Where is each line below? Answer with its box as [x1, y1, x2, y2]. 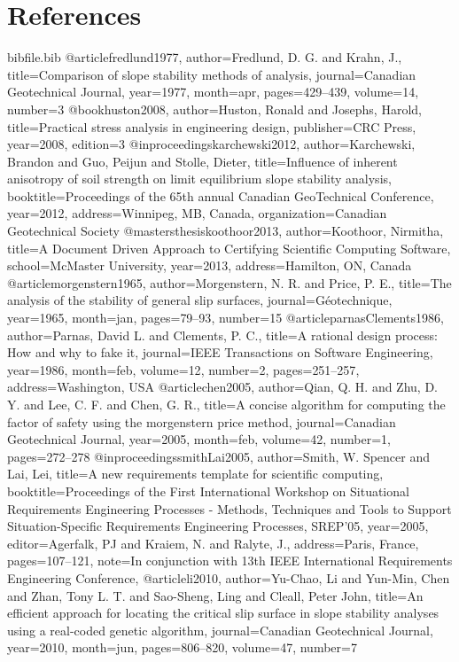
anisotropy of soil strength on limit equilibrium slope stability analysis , [7, 169, 392, 188]
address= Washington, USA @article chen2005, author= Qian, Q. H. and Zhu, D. [7, 378, 438, 396]
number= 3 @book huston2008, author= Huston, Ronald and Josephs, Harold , [7, 99, 422, 118]
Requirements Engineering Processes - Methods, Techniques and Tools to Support [7, 499, 452, 518]
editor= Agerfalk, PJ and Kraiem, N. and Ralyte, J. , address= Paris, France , [7, 533, 419, 552]
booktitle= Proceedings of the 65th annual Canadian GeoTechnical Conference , [7, 186, 434, 205]
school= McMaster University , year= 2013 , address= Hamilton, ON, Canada [7, 256, 412, 275]
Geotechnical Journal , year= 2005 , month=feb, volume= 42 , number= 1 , [7, 430, 391, 448]
